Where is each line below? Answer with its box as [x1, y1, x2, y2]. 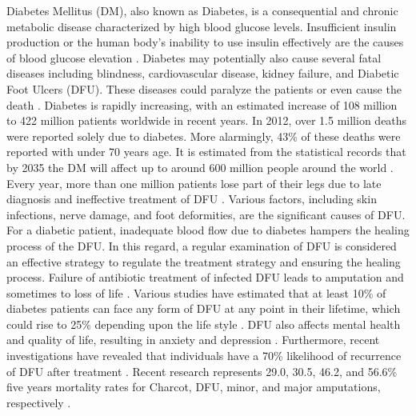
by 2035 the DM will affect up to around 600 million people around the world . [6, 158, 394, 175]
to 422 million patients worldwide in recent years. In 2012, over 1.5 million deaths [6, 112, 407, 129]
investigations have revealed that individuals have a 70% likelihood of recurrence [6, 347, 402, 364]
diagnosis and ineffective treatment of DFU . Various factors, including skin [6, 190, 377, 207]
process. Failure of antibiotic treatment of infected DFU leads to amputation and [6, 269, 404, 286]
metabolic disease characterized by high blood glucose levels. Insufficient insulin [6, 18, 397, 34]
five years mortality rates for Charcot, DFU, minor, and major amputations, [6, 378, 381, 395]
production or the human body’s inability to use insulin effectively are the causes [6, 34, 404, 50]
